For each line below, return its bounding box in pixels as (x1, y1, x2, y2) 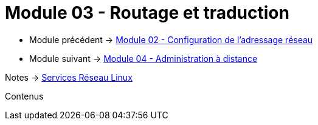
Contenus (5, 90, 44, 101)
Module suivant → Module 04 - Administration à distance (29, 53, 258, 64)
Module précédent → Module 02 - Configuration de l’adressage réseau (29, 34, 313, 45)
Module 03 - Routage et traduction (5, 2, 289, 23)
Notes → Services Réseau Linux (5, 72, 133, 83)
